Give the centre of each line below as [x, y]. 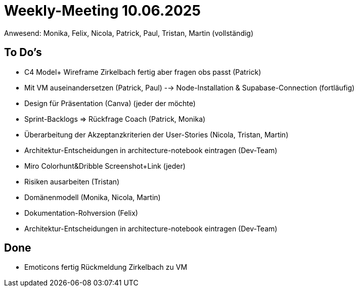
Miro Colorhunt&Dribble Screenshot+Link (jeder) [105, 166]
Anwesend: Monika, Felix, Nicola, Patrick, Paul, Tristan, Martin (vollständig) [129, 33]
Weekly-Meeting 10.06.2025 [102, 11]
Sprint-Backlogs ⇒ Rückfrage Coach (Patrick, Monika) [115, 119]
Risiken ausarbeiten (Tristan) [72, 181]
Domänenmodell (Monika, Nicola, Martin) [93, 197]
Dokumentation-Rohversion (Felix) [81, 213]
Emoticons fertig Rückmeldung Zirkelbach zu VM [106, 267]
